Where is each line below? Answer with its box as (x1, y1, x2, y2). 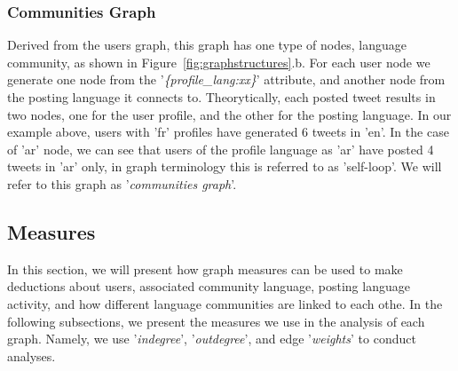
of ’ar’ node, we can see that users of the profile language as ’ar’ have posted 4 (7, 139, 434, 158)
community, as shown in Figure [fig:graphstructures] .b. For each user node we (7, 52, 430, 71)
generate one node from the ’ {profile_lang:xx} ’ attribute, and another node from (7, 70, 446, 89)
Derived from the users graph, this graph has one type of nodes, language (7, 36, 407, 54)
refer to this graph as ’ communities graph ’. (7, 174, 237, 193)
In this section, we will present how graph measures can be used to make (7, 259, 403, 278)
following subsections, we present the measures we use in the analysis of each (7, 312, 425, 330)
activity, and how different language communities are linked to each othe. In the (7, 294, 443, 312)
